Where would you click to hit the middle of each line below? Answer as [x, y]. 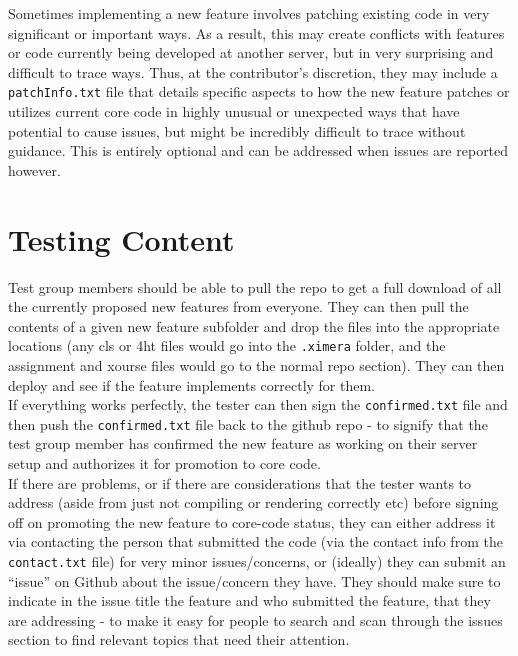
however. [34, 169]
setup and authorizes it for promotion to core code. [164, 463]
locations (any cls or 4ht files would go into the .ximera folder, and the [227, 345]
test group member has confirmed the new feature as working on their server [243, 443]
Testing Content [121, 238]
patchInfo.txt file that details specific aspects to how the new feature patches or [259, 91]
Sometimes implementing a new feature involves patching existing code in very [249, 13]
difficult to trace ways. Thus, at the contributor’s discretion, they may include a [253, 71]
